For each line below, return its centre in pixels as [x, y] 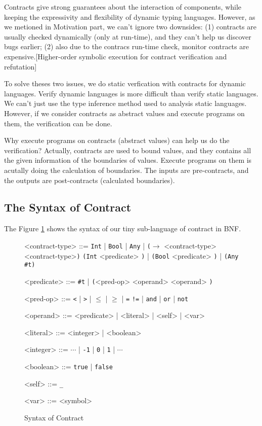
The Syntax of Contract [68, 207]
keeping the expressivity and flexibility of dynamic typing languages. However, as [130, 16]
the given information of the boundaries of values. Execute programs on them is [128, 160]
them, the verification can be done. [58, 123]
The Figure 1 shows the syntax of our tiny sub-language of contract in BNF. [123, 228]
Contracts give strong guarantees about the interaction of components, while [123, 7]
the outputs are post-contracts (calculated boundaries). [90, 180]
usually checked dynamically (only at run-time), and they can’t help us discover [128, 36]
